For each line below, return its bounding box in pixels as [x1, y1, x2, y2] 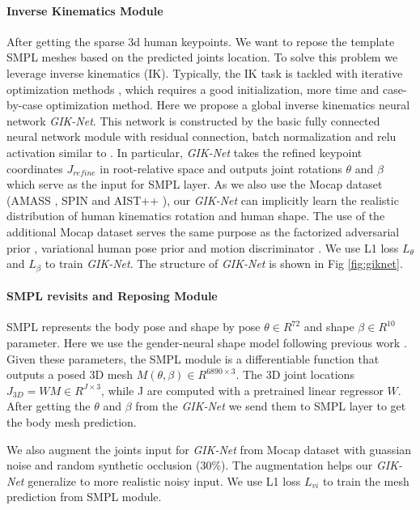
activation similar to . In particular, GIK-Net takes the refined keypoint [6, 143, 363, 160]
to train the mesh [323, 472, 409, 489]
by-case [6, 96, 43, 113]
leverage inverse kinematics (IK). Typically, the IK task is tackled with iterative [6, 64, 403, 81]
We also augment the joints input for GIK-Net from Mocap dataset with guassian [6, 440, 412, 457]
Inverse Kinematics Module [6, 2, 163, 19]
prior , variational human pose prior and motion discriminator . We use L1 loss [6, 239, 399, 256]
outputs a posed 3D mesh [6, 366, 133, 383]
